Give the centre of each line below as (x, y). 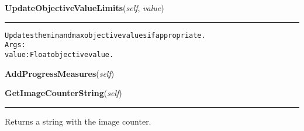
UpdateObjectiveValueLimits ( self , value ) (84, 8)
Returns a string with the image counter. (78, 121)
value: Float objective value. (59, 54)
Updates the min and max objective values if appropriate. (105, 35)
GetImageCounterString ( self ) (63, 93)
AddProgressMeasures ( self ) (60, 73)
